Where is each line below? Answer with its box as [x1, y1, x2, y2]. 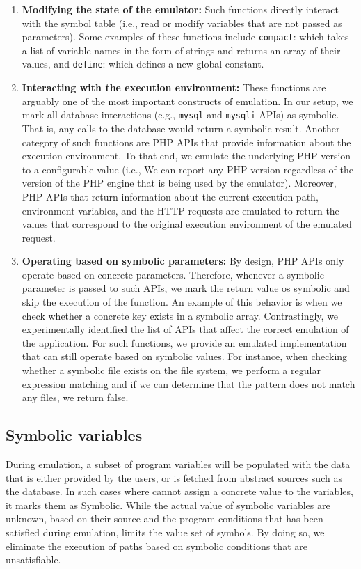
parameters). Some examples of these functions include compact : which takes [22, 29, 349, 44]
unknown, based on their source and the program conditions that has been [6, 511, 323, 526]
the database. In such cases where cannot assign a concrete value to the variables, [6, 484, 353, 499]
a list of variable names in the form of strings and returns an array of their [22, 42, 341, 57]
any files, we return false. [22, 390, 129, 405]
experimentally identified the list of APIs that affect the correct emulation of [22, 322, 349, 336]
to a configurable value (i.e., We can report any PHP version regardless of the [22, 162, 353, 176]
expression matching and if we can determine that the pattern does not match [22, 376, 355, 391]
